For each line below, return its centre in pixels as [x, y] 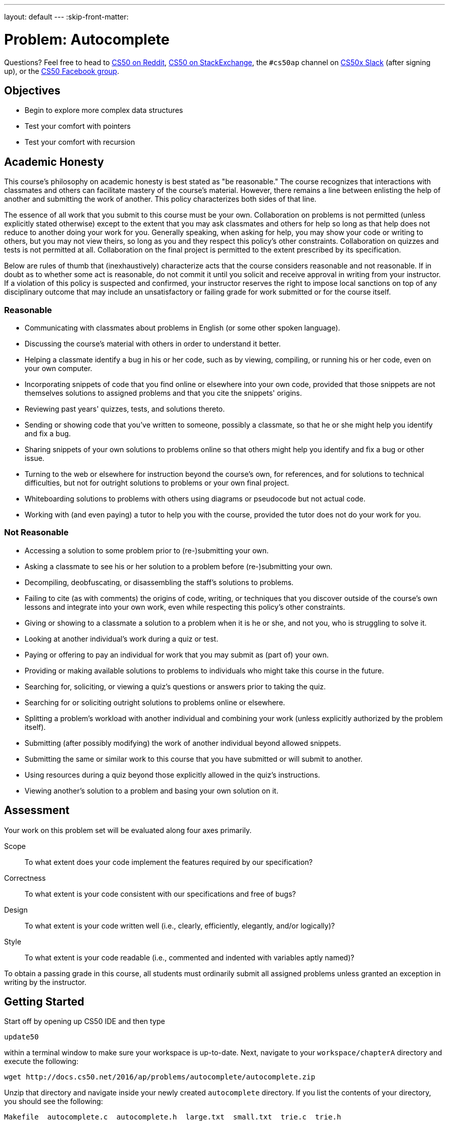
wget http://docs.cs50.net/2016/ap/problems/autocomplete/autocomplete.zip [160, 1077]
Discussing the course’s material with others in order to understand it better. [153, 343]
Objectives [32, 90]
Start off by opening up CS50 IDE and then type [85, 1021]
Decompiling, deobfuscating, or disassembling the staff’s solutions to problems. [159, 582]
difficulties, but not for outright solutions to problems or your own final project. [157, 482]
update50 [22, 1037]
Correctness [25, 878]
